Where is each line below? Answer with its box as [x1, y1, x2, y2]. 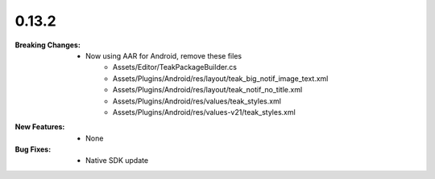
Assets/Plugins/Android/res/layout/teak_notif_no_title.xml [113, 85, 303, 95]
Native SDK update [85, 156, 149, 165]
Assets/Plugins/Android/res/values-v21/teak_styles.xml [113, 107, 296, 116]
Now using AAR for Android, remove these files [85, 51, 242, 60]
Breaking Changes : [14, 40, 81, 50]
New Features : [14, 122, 65, 132]
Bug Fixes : [14, 144, 52, 154]
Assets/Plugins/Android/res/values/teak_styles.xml [113, 96, 282, 106]
